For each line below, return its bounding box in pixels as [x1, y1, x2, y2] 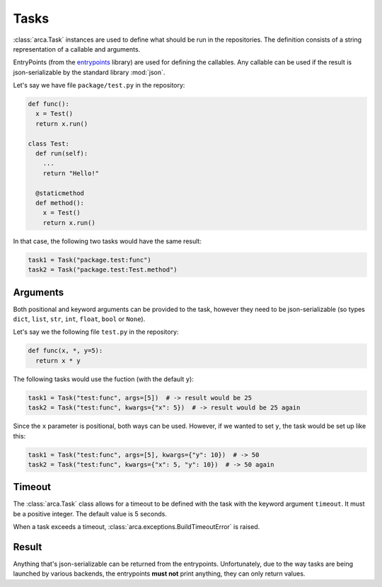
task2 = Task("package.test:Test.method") [28, 266, 178, 274]
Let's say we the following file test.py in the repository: [13, 327, 179, 336]
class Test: [28, 139, 70, 148]
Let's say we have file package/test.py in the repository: [13, 81, 185, 90]
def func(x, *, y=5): [28, 347, 103, 355]
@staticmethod [35, 189, 85, 197]
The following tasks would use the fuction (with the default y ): [13, 375, 194, 383]
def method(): [35, 199, 85, 207]
